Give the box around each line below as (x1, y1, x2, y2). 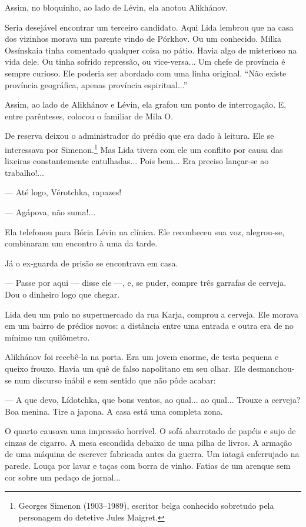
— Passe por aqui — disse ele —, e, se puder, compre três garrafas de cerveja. (5, 276, 287, 289)
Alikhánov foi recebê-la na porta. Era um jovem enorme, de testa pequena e (5, 351, 279, 363)
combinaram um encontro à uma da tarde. (5, 237, 158, 249)
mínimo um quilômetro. (5, 331, 90, 343)
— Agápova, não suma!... (5, 205, 96, 218)
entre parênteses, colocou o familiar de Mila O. (5, 109, 174, 122)
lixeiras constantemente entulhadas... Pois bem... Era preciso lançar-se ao (5, 155, 269, 167)
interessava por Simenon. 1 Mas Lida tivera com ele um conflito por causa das (5, 141, 283, 155)
